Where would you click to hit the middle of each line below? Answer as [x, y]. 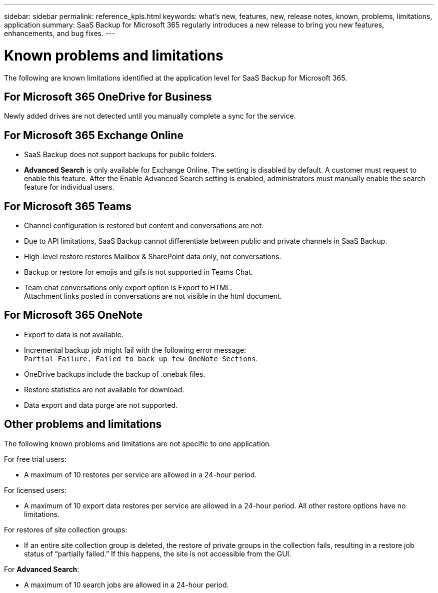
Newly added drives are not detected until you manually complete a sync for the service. [150, 116]
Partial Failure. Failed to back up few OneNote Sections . [141, 358]
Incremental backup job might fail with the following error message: [135, 350]
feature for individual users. [69, 187]
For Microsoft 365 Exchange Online [94, 135]
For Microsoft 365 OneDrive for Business [108, 97]
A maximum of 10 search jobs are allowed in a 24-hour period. [126, 584]
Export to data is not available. [74, 334]
